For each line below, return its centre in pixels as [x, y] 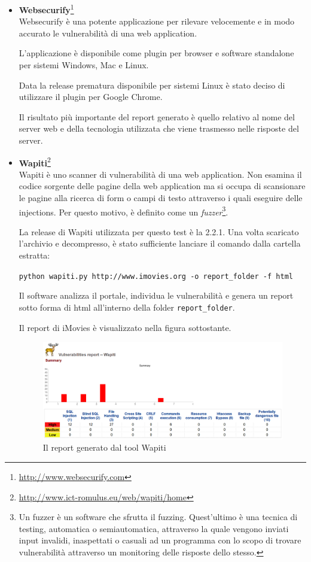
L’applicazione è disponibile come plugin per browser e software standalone [156, 53]
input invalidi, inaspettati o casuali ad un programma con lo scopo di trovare [160, 540]
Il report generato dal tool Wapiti [104, 447]
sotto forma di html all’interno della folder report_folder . [127, 307]
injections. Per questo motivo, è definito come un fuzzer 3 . [124, 211]
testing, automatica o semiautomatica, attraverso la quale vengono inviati [154, 528]
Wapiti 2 [35, 162]
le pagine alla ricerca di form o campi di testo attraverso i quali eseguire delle [161, 198]
